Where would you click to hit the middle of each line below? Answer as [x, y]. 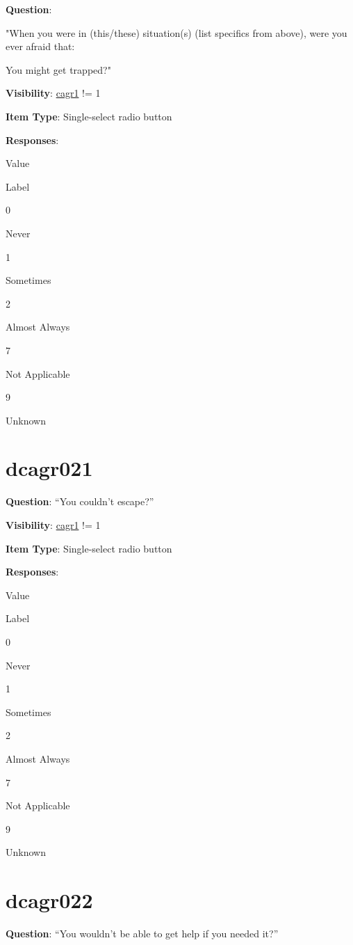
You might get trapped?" [58, 69]
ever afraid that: [40, 46]
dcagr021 [49, 468]
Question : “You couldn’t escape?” [80, 501]
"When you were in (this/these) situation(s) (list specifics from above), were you [176, 32]
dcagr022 [49, 900]
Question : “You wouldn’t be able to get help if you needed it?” [142, 934]
